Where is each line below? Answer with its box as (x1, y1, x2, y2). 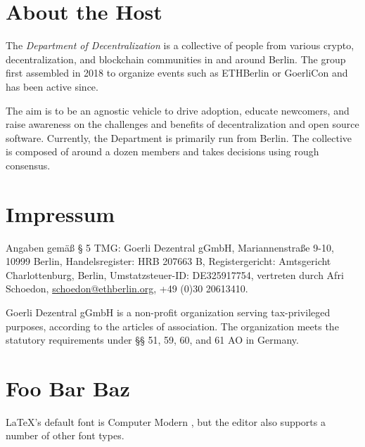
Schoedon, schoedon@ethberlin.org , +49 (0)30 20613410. (6, 281, 248, 296)
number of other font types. (6, 428, 124, 443)
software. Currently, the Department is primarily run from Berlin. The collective (6, 130, 352, 145)
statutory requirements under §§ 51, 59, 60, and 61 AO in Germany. (6, 332, 299, 347)
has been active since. (6, 79, 98, 93)
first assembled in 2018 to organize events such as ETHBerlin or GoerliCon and (6, 65, 348, 80)
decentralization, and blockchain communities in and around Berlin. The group (6, 51, 346, 66)
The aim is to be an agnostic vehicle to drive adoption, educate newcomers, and (6, 103, 350, 117)
